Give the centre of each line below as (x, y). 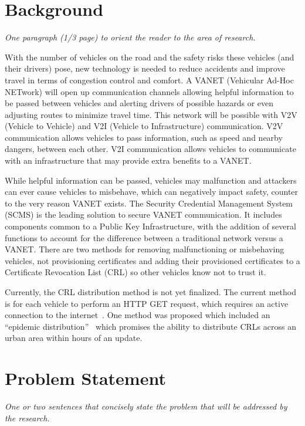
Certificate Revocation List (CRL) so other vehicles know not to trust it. (135, 272)
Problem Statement (85, 378)
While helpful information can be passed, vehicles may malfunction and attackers (151, 180)
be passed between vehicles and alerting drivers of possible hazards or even (139, 103)
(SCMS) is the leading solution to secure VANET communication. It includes (143, 214)
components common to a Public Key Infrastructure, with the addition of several (150, 226)
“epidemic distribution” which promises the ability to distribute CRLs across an (150, 326)
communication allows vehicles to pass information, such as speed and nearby (144, 137)
